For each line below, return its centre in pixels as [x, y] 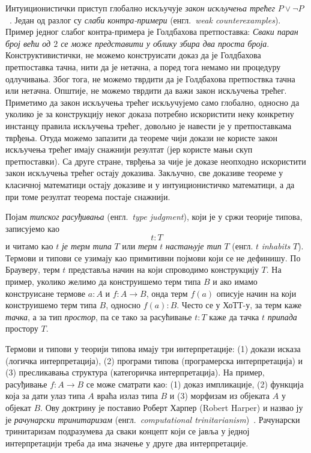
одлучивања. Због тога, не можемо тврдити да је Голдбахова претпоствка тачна [150, 78]
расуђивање [26, 384]
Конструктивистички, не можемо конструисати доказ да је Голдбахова [133, 55]
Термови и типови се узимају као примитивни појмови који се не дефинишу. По [153, 257]
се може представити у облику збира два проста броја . [165, 43]
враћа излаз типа [127, 396]
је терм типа [86, 246]
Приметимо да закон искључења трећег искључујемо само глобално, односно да [152, 102]
